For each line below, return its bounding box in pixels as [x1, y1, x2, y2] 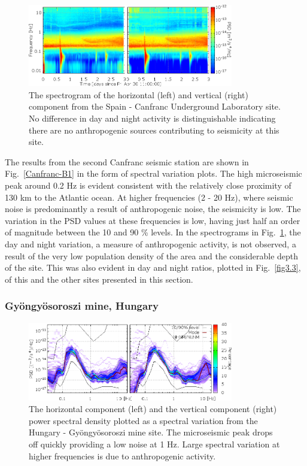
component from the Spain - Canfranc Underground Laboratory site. [29, 100, 281, 113]
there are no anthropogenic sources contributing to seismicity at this [29, 123, 279, 136]
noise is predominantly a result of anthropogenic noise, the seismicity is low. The [5, 202, 301, 215]
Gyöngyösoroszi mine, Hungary [5, 298, 159, 313]
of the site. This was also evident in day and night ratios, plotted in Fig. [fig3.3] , [5, 261, 301, 274]
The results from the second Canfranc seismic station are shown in [5, 155, 249, 168]
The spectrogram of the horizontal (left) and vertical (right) [29, 88, 249, 101]
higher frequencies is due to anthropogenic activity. [29, 449, 216, 462]
